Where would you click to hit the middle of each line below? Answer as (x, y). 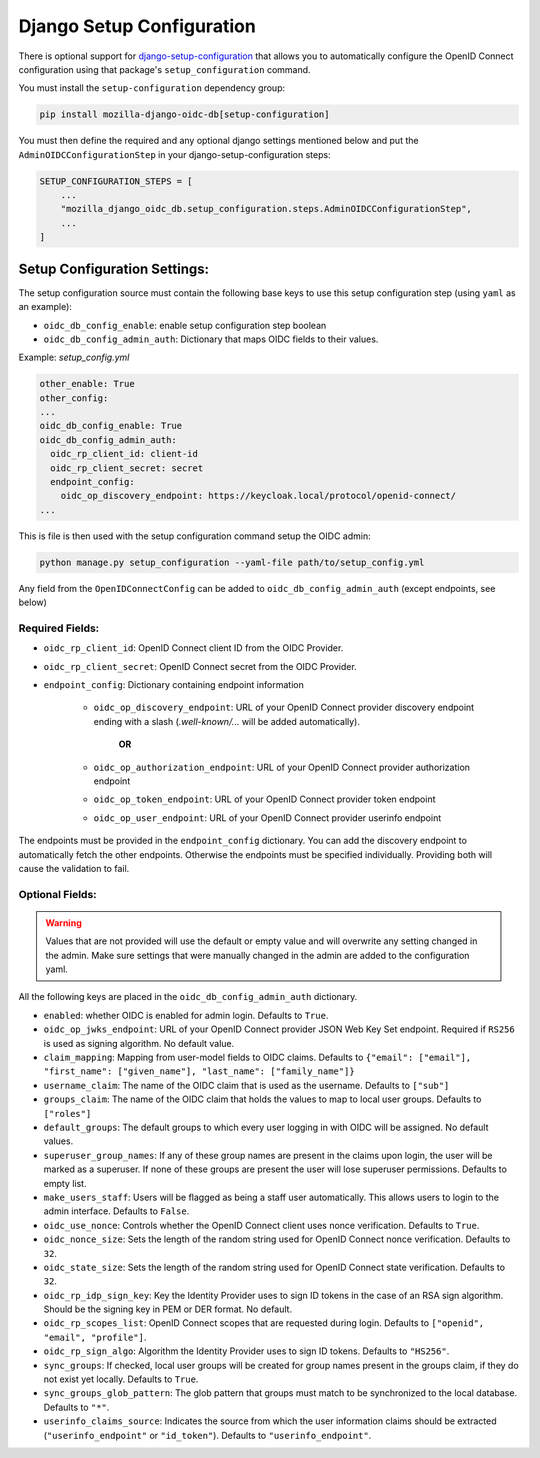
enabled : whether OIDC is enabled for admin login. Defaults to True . (186, 1015)
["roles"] (67, 1113)
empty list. (65, 1183)
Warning (63, 922)
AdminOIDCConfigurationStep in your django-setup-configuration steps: (174, 154)
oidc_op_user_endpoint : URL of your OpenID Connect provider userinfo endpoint (267, 817)
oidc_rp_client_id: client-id (124, 454)
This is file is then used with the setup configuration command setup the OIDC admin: (194, 536)
